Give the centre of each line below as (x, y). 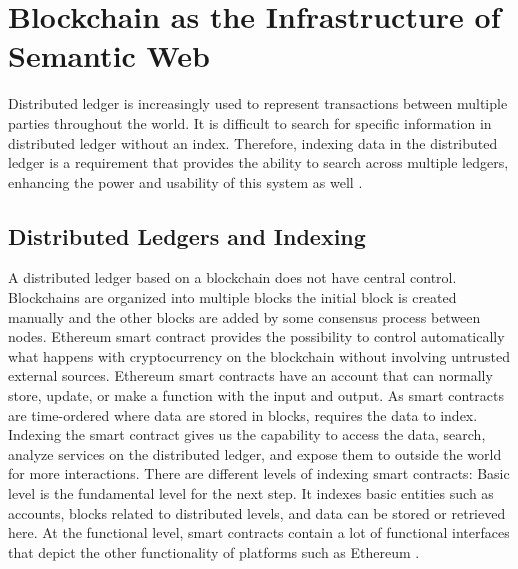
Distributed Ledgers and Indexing (187, 235)
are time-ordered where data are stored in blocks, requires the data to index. (243, 414)
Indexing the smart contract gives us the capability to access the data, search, (247, 434)
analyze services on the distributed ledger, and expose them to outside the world (255, 453)
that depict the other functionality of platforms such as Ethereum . (214, 551)
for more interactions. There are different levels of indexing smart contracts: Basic (259, 473)
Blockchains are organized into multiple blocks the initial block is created (232, 297)
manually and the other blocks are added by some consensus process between (244, 316)
